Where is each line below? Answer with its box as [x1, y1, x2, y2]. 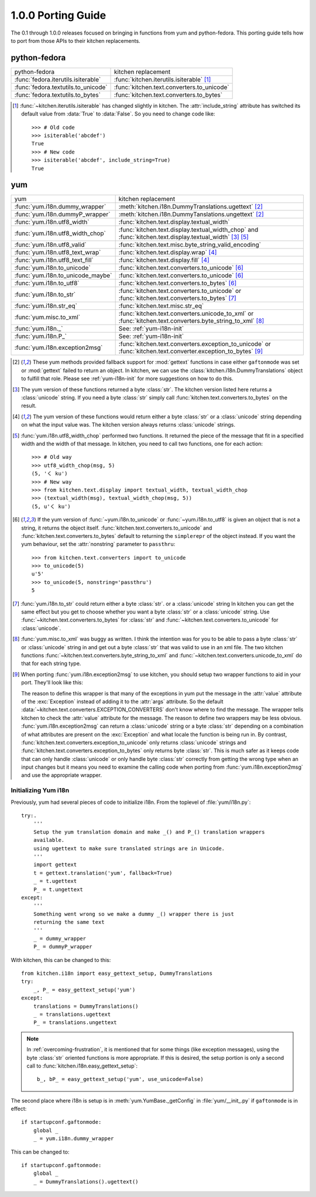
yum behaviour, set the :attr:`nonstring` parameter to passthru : [21, 541, 176, 548]
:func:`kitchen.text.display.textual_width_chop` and [118, 226, 259, 234]
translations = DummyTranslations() [33, 1002, 139, 1010]
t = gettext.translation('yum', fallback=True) [33, 869, 173, 876]
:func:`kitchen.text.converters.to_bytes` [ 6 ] [118, 279, 237, 287]
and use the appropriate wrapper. [21, 772, 102, 779]
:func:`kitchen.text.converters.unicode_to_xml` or [118, 309, 254, 318]
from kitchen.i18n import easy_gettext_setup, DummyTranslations [21, 970, 213, 977]
